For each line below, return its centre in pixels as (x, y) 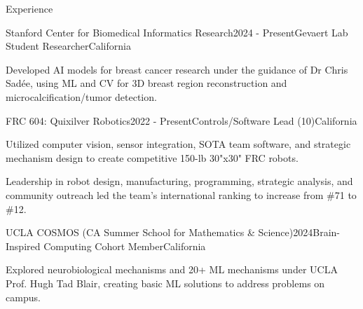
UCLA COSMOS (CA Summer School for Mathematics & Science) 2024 (159, 232)
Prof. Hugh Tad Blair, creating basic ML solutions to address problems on (165, 283)
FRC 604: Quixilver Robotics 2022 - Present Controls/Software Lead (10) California (181, 120)
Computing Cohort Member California (125, 246)
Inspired (23, 246)
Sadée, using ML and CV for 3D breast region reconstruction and (146, 83)
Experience (29, 8)
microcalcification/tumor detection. (81, 96)
